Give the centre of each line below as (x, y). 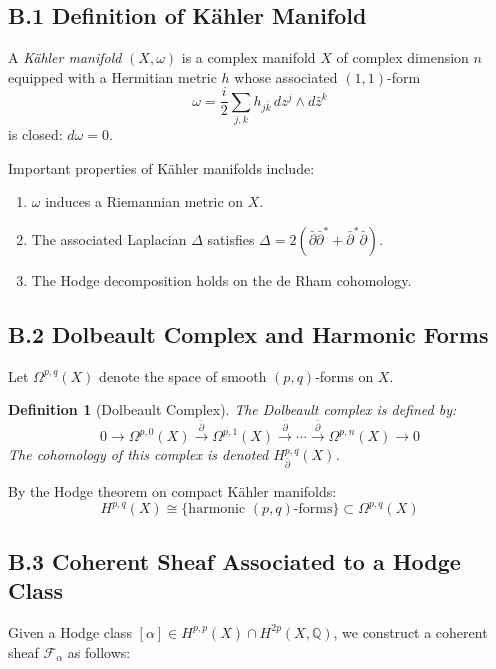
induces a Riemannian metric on (144, 201)
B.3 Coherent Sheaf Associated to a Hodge (234, 560)
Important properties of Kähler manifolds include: (161, 167)
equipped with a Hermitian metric (112, 76)
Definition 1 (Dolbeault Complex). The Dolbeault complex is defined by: (232, 409)
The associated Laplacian (109, 238)
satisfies (231, 238)
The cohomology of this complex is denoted (138, 454)
